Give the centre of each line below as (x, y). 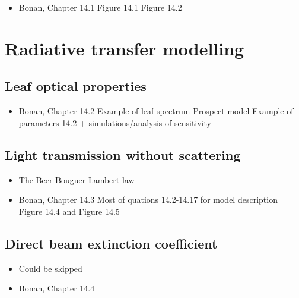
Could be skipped (50, 268)
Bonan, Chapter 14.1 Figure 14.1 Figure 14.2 (100, 7)
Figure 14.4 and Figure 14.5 (69, 211)
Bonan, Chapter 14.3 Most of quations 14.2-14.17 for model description (148, 200)
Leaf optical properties (76, 86)
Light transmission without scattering (123, 154)
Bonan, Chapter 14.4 (57, 288)
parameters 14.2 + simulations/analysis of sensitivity (115, 122)
